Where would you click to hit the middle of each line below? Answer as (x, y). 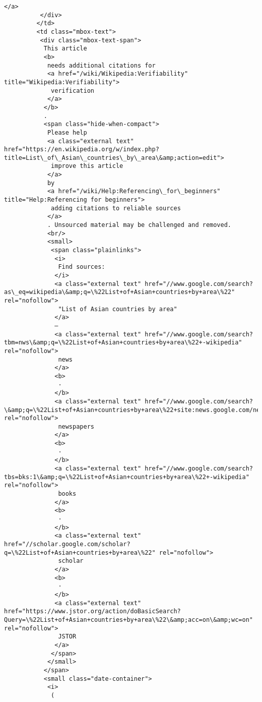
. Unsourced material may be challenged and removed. (139, 225)
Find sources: (82, 267)
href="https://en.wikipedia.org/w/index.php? (82, 150)
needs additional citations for (101, 65)
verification (73, 91)
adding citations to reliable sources (116, 208)
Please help (67, 132)
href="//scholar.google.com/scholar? (67, 544)
